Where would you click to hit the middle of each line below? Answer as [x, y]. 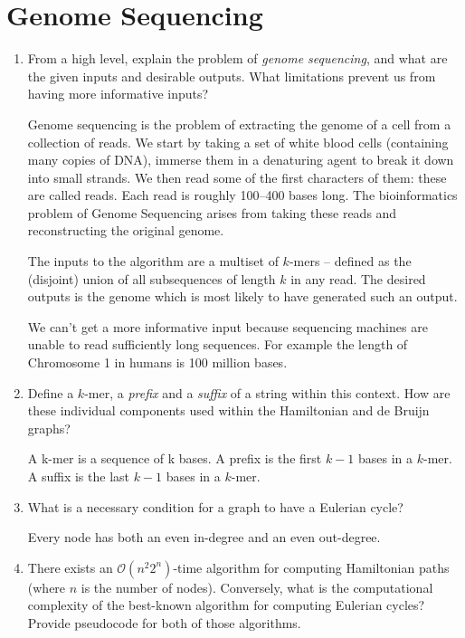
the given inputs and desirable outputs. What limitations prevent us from [232, 76]
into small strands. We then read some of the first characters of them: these [237, 177]
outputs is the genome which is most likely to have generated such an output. [242, 296]
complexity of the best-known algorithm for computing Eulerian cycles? [226, 605]
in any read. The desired [358, 278]
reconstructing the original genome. [126, 230]
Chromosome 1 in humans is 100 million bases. [157, 362]
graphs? [49, 428]
